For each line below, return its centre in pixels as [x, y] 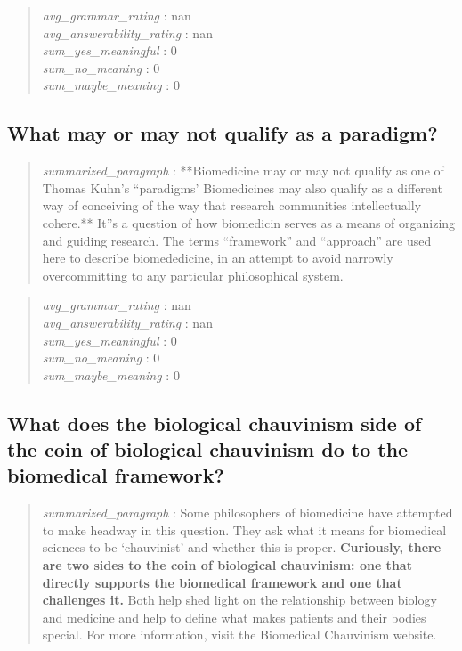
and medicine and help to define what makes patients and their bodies [234, 617]
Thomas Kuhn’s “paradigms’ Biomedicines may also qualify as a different [242, 187]
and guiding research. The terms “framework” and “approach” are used [237, 240]
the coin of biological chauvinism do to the [208, 449]
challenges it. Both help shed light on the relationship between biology [239, 600]
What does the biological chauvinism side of [215, 423]
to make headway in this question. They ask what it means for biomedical [244, 529]
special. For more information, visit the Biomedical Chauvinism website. [239, 635]
